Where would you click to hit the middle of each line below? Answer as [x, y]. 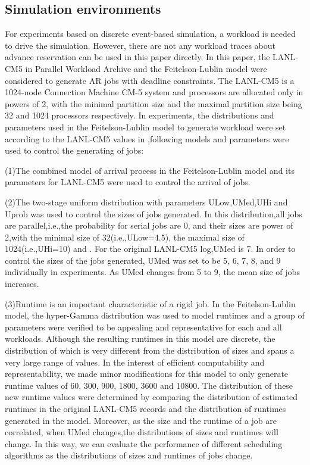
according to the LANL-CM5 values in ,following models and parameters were [147, 138]
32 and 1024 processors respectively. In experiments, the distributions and [140, 115]
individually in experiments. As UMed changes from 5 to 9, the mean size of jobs [152, 272]
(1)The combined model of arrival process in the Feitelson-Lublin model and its [150, 170]
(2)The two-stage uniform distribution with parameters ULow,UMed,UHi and [146, 202]
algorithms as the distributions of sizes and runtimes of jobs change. [129, 455]
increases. [22, 284]
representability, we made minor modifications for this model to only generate [147, 374]
